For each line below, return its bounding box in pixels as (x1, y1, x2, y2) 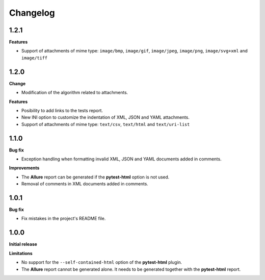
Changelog (9, 7, 55, 18)
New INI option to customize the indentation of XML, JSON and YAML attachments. (21, 114, 190, 120)
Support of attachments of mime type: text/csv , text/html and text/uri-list (21, 121, 190, 127)
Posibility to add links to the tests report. (21, 107, 103, 113)
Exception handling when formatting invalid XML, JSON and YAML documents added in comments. (21, 156, 222, 162)
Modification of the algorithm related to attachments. (21, 90, 128, 96)
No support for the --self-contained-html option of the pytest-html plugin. (21, 259, 183, 265)
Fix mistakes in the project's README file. (21, 216, 106, 222)
